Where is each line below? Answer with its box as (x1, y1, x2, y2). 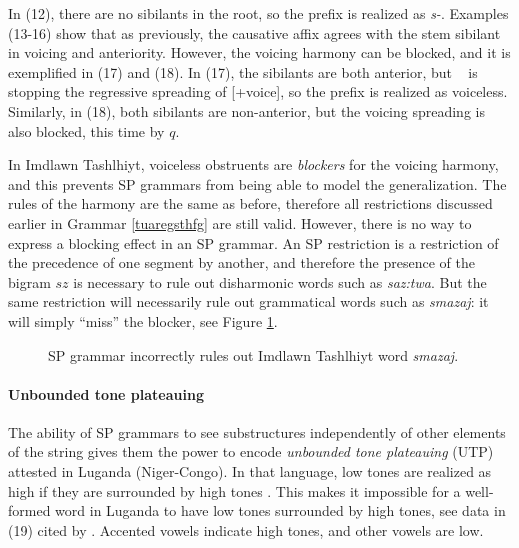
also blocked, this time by (8, 120, 165, 141)
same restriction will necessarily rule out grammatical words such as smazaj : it (8, 291, 489, 312)
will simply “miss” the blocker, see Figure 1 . (8, 310, 278, 331)
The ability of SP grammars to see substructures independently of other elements (8, 421, 506, 442)
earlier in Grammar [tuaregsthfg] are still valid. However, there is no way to (8, 212, 472, 233)
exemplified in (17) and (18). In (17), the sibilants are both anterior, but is (8, 61, 478, 82)
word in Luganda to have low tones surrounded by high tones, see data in (55, 500, 506, 521)
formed (8, 500, 51, 521)
